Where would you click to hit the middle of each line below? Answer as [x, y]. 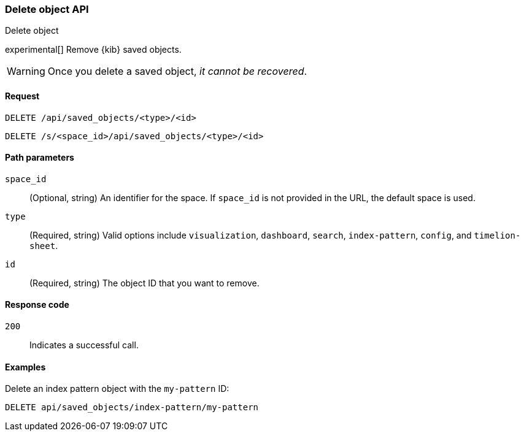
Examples [25, 367]
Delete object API [47, 9]
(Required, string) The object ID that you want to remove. [144, 283]
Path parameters [40, 158]
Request [22, 96]
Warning [26, 71]
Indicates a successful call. [84, 345]
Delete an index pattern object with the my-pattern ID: [117, 389]
